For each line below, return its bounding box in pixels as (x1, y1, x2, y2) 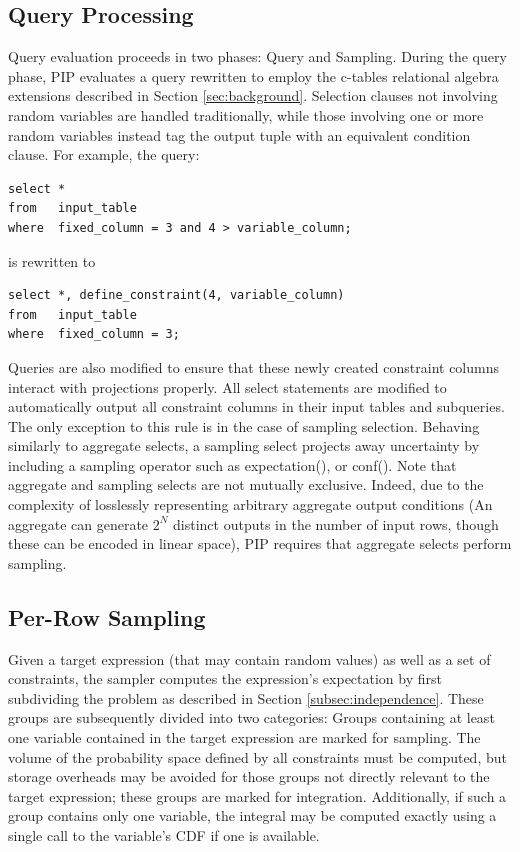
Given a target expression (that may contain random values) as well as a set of (8, 648, 491, 669)
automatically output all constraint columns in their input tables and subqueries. (8, 396, 505, 417)
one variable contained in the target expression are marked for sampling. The (8, 727, 481, 748)
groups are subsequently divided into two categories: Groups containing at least (8, 707, 495, 728)
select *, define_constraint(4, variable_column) (8, 288, 345, 303)
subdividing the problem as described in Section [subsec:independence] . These (8, 687, 484, 708)
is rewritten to (8, 250, 96, 271)
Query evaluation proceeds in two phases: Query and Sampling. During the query (8, 46, 507, 67)
